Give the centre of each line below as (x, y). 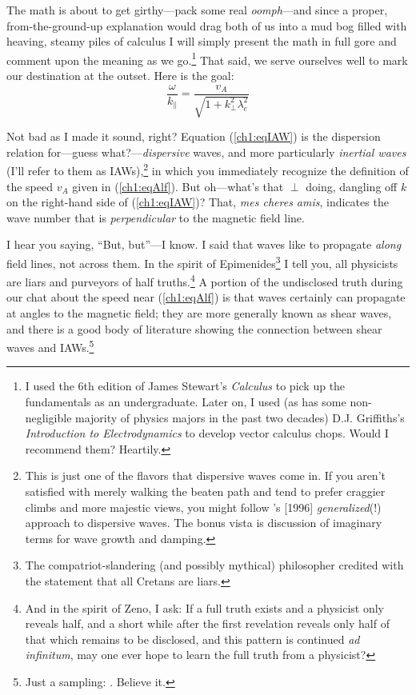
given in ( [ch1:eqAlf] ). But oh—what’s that (178, 186)
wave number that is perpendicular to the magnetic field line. (156, 217)
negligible (48, 417)
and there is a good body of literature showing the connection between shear (194, 328)
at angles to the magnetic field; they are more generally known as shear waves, (199, 312)
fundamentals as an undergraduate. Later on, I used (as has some (186, 402)
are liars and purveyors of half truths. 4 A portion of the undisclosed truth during (205, 280)
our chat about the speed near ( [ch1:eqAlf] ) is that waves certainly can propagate (206, 297)
